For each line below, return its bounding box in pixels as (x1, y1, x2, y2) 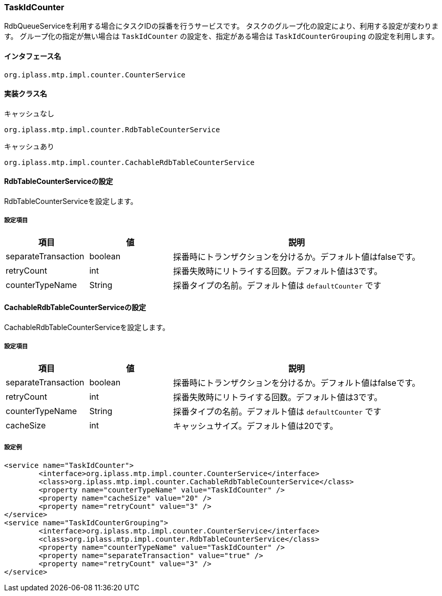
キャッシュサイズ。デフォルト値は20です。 (173, 420, 338, 431)
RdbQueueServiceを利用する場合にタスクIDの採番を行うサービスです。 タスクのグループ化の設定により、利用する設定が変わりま (4, 22, 439, 31)
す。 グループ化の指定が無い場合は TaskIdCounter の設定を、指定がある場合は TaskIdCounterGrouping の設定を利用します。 (4, 32, 439, 41)
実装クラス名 (4, 89, 47, 98)
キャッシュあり (4, 141, 54, 151)
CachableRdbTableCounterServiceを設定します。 (4, 323, 170, 332)
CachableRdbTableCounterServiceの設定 (4, 303, 146, 312)
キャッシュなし (4, 109, 54, 118)
